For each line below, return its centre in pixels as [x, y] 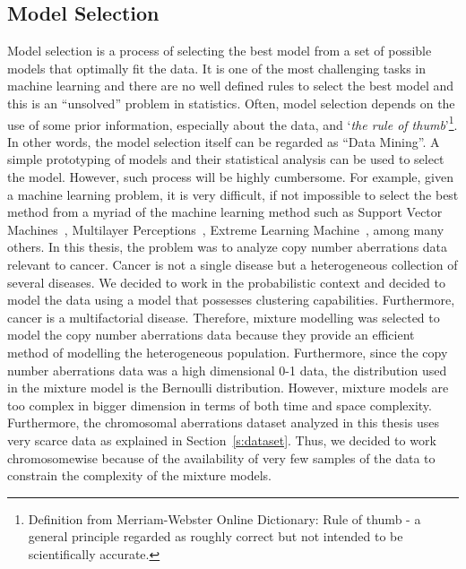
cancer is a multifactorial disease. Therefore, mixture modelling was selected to [224, 317]
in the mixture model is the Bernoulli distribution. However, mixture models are [228, 388]
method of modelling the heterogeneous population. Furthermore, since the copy [228, 352]
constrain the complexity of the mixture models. [140, 475]
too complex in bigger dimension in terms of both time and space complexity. [220, 405]
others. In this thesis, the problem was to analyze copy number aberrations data [228, 247]
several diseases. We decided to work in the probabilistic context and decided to [226, 282]
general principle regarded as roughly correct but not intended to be [216, 536]
